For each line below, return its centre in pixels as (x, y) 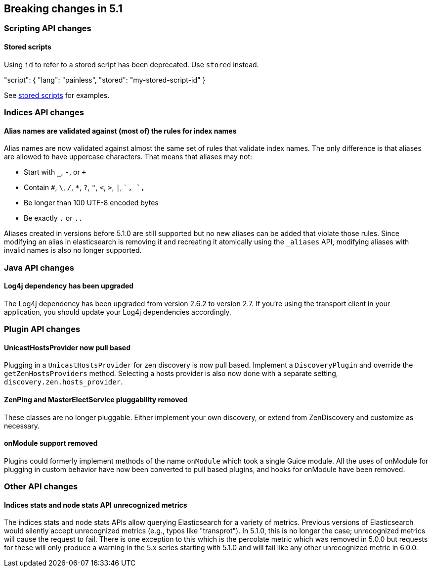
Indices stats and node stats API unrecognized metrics (96, 505)
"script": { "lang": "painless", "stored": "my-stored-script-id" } (105, 80)
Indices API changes (44, 113)
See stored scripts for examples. (57, 95)
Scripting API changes (48, 28)
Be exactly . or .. (53, 218)
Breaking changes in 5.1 (63, 9)
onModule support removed (51, 443)
